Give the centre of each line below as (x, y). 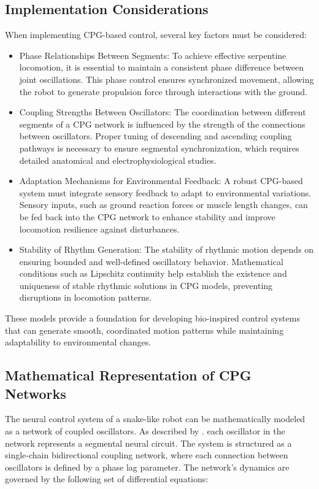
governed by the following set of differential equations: (107, 479)
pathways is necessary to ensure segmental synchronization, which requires (159, 148)
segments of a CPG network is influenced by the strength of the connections (162, 124)
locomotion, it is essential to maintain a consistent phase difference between (162, 67)
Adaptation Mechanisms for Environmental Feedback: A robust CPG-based (161, 181)
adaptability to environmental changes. (78, 342)
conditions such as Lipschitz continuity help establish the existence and (153, 273)
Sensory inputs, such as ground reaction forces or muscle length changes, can (163, 205)
